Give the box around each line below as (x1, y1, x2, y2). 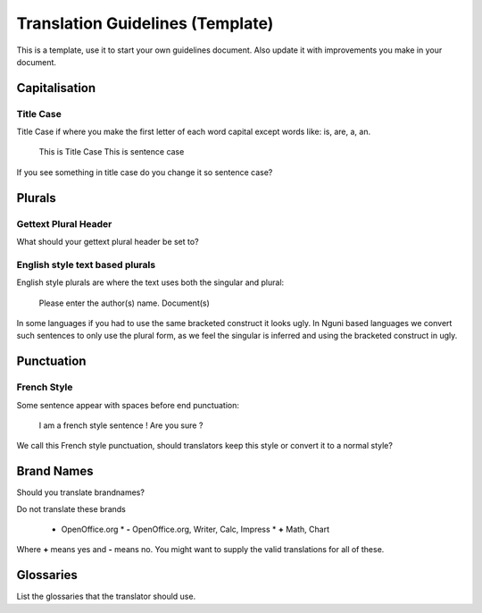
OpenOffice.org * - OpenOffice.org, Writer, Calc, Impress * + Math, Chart (61, 524, 330, 534)
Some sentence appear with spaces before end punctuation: (16, 399, 240, 410)
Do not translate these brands (16, 503, 127, 514)
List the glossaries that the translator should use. (16, 591, 196, 602)
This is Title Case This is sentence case (38, 147, 185, 157)
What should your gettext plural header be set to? (16, 237, 200, 248)
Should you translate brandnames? (16, 487, 145, 498)
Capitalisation (16, 80, 96, 96)
